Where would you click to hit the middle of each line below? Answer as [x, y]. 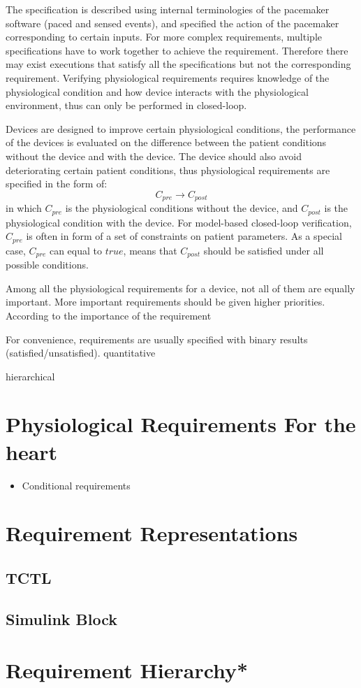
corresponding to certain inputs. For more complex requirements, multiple [164, 37]
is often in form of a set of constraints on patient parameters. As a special [184, 236]
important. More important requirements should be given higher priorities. [165, 302]
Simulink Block [62, 618]
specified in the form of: [57, 184]
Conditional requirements [76, 485]
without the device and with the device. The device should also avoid [154, 156]
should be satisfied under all [264, 250]
